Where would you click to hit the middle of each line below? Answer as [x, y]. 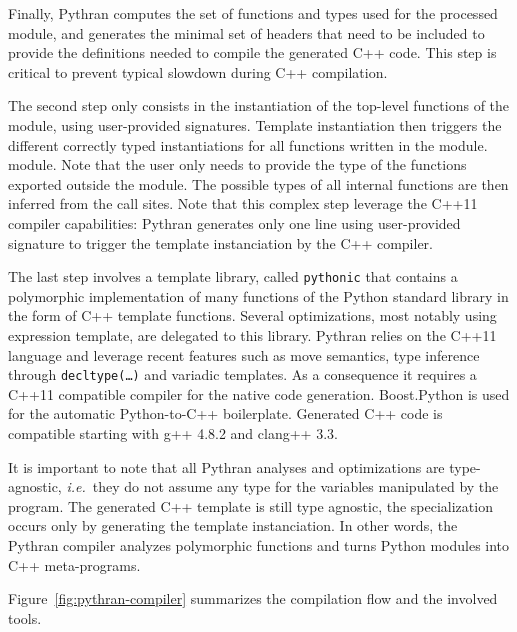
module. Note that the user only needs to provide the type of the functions [237, 164]
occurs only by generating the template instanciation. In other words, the [233, 525]
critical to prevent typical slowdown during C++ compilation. [198, 71]
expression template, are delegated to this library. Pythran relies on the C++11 [252, 334]
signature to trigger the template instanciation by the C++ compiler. [220, 242]
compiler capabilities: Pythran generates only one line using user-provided [234, 222]
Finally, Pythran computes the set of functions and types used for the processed [253, 13]
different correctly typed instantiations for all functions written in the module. [248, 144]
